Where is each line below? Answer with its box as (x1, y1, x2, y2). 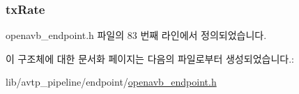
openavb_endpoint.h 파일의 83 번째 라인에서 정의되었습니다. (6, 28, 267, 42)
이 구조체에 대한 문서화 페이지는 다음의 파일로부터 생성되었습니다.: (6, 51, 294, 65)
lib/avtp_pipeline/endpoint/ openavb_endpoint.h (6, 75, 217, 89)
